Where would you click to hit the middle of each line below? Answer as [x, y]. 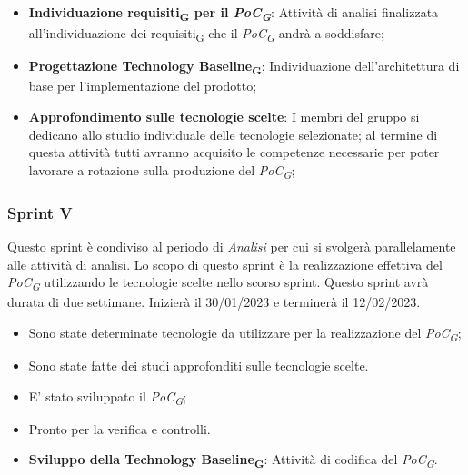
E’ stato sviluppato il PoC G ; [108, 397]
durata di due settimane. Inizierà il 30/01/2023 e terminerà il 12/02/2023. [214, 302]
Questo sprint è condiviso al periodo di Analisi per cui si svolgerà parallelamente [232, 247]
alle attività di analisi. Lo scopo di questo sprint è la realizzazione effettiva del [225, 264]
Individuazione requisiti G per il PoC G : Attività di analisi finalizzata [234, 14]
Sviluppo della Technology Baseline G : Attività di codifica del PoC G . [233, 460]
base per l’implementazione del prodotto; [143, 86]
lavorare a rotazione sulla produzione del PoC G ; [162, 171]
